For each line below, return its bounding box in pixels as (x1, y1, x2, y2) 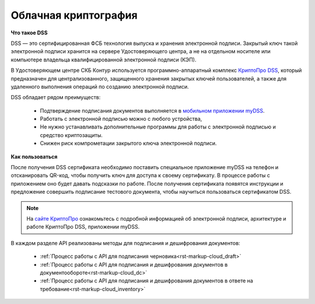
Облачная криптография (10, 9, 138, 22)
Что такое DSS (10, 29, 48, 36)
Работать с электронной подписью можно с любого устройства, (40, 116, 202, 123)
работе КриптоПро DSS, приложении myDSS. (26, 223, 140, 230)
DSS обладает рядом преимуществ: (10, 94, 101, 101)
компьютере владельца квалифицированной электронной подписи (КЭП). (10, 56, 197, 63)
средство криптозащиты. (40, 131, 103, 138)
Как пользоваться (10, 153, 58, 160)
